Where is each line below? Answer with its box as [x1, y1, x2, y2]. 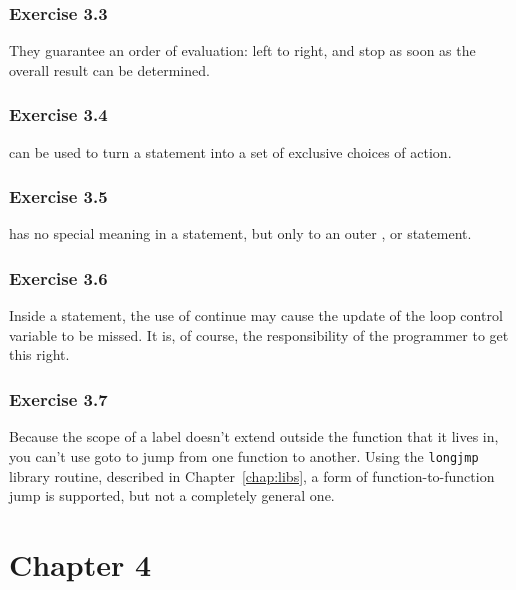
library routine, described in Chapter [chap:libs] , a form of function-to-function [9, 465, 495, 486]
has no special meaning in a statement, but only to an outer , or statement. [9, 223, 472, 244]
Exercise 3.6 [9, 265, 108, 290]
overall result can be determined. [9, 59, 210, 80]
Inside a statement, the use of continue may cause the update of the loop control [9, 305, 503, 326]
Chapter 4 [9, 543, 152, 584]
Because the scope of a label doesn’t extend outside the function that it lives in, [9, 426, 499, 447]
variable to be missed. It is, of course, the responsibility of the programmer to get [9, 324, 509, 345]
